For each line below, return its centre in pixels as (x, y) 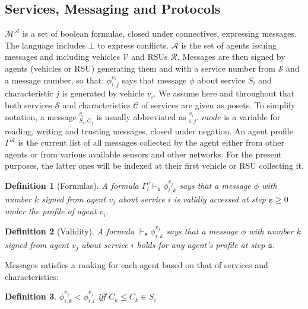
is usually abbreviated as (141, 116)
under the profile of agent (51, 211)
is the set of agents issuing (229, 45)
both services (28, 104)
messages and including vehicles (62, 57)
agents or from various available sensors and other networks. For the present (143, 154)
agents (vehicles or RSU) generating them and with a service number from (140, 68)
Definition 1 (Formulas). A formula (72, 185)
